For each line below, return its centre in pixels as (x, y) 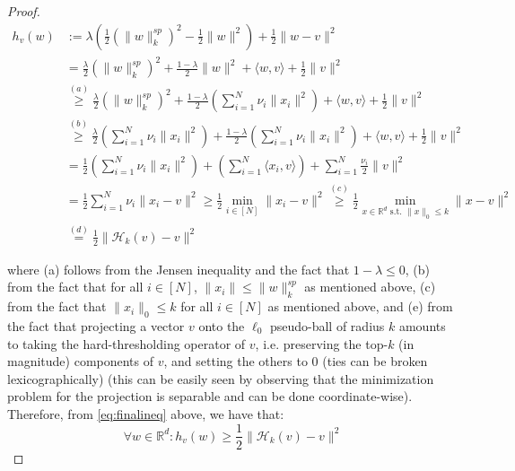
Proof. (24, 11)
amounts (422, 325)
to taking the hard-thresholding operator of (127, 343)
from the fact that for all (75, 287)
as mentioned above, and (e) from (360, 306)
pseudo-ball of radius (327, 325)
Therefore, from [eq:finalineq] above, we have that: (146, 413)
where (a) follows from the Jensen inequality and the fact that (179, 269)
